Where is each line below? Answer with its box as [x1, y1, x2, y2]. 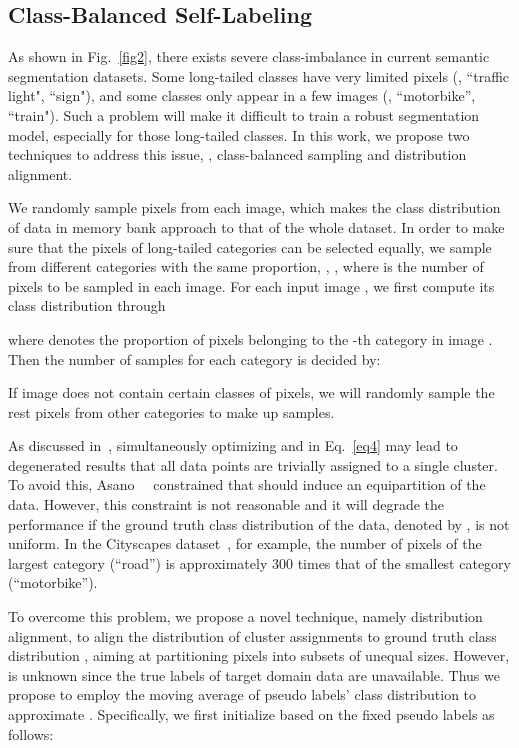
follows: [8, 723, 54, 744]
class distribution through [8, 295, 166, 316]
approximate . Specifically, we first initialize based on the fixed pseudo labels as [8, 704, 495, 725]
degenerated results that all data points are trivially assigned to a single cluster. [8, 454, 498, 475]
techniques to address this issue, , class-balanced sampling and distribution [8, 144, 467, 165]
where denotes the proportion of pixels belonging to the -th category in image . [8, 328, 493, 349]
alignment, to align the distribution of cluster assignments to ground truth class [8, 625, 497, 646]
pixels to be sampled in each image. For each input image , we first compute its [8, 275, 495, 296]
